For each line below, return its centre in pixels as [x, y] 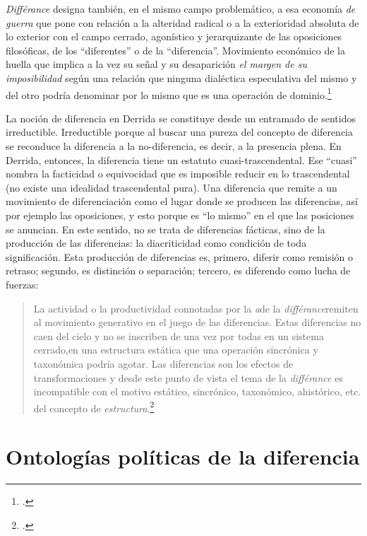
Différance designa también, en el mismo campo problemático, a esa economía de [181, 8]
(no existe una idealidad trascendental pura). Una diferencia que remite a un [172, 187]
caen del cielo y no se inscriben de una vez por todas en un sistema [179, 336]
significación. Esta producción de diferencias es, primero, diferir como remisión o [180, 256]
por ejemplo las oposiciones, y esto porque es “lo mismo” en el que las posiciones [180, 215]
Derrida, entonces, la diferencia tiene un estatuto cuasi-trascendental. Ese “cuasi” [181, 159]
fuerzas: [22, 284]
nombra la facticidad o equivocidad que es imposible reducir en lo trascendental [178, 174]
